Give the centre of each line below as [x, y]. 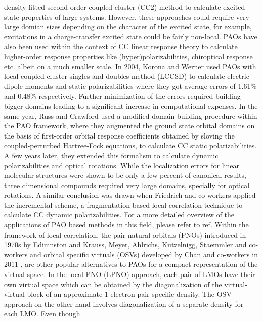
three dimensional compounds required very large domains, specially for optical [127, 185]
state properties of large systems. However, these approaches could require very [127, 16]
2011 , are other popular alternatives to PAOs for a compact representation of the [131, 264]
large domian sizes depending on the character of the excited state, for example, [128, 27]
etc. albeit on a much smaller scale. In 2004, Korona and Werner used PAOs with [130, 66]
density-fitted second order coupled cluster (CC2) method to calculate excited [125, 7]
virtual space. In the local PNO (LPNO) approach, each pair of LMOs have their [130, 274]
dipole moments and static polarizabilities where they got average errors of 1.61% [130, 86]
